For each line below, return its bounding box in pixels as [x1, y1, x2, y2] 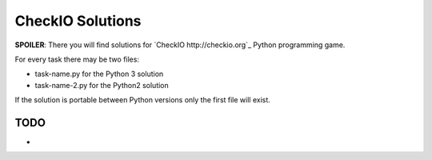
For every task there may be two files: [14, 54, 140, 64]
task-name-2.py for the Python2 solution [34, 80, 170, 90]
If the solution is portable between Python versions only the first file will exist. [14, 95, 271, 105]
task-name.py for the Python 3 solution [34, 69, 164, 79]
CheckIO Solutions [14, 12, 142, 30]
